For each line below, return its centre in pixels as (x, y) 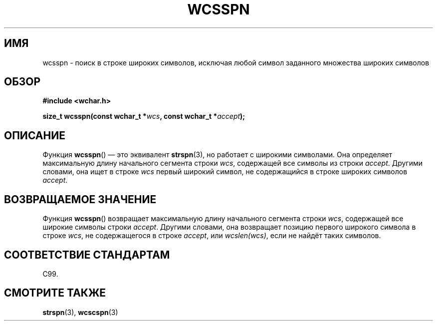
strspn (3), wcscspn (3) (80, 312)
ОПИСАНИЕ (35, 135)
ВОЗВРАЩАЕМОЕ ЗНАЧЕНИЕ (80, 199)
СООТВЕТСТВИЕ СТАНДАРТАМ (87, 255)
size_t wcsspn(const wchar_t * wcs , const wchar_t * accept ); (144, 116)
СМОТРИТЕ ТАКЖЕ (55, 293)
